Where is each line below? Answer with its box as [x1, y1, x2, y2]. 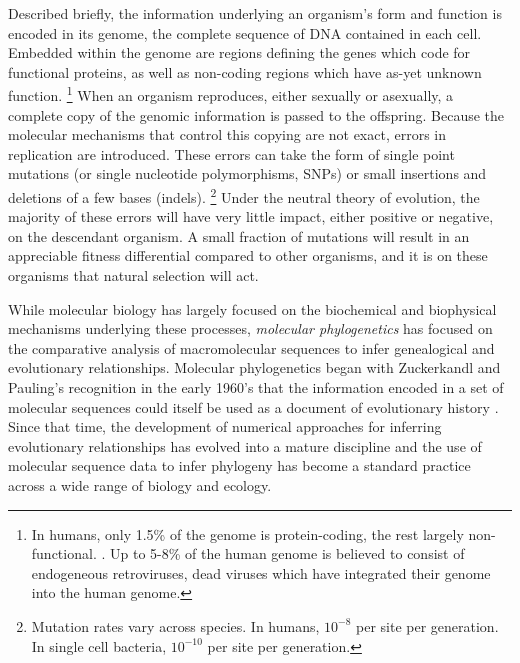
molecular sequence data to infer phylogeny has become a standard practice [8, 455, 471, 476]
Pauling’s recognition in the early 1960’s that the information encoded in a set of [8, 377, 504, 397]
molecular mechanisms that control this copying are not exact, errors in [8, 124, 447, 145]
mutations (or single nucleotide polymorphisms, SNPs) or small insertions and [8, 163, 487, 184]
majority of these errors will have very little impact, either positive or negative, [8, 206, 494, 227]
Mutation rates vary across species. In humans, [31, 615, 320, 636]
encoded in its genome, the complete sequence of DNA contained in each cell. [8, 22, 482, 43]
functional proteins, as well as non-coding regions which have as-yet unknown [8, 61, 482, 82]
